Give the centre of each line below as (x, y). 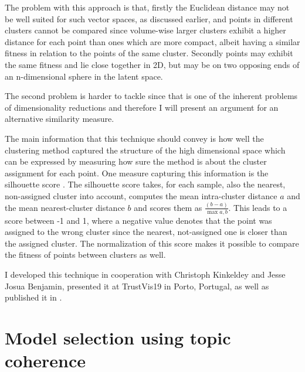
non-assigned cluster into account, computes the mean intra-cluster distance (141, 195)
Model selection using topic (118, 337)
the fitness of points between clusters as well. (85, 255)
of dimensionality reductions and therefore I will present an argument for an (142, 107)
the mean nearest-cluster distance (65, 207)
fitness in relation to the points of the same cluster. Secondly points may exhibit (149, 53)
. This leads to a (258, 207)
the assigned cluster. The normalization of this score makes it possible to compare (152, 243)
